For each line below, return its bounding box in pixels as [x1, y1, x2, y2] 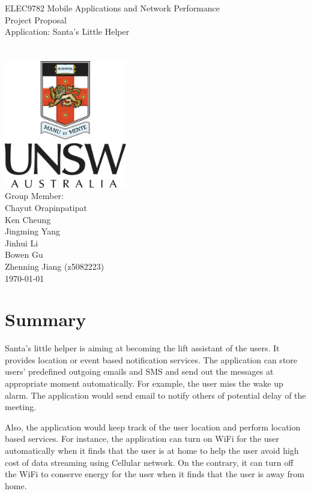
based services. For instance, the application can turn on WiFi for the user [5, 432, 279, 445]
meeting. [5, 400, 37, 413]
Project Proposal [5, 13, 67, 26]
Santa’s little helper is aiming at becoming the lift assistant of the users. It [5, 342, 280, 354]
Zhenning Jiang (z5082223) [5, 260, 104, 272]
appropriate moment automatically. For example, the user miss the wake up [5, 377, 283, 390]
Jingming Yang [5, 225, 60, 237]
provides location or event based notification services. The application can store [5, 353, 298, 366]
